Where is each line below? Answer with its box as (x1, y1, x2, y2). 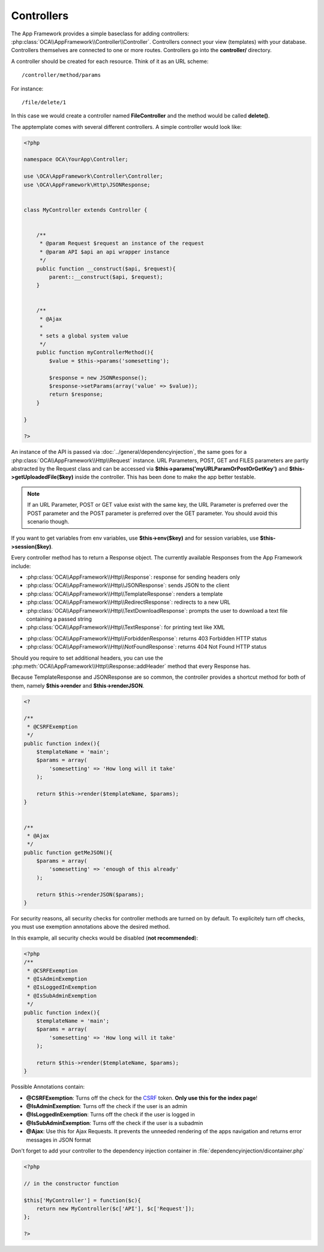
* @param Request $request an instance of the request (39, 240, 205, 247)
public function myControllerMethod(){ (36, 349, 154, 356)
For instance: (11, 85, 44, 92)
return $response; (49, 391, 103, 398)
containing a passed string (26, 615, 92, 622)
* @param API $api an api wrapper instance (39, 248, 170, 255)
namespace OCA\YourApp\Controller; (23, 156, 128, 163)
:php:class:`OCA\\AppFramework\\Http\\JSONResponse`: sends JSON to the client (26, 582, 230, 589)
